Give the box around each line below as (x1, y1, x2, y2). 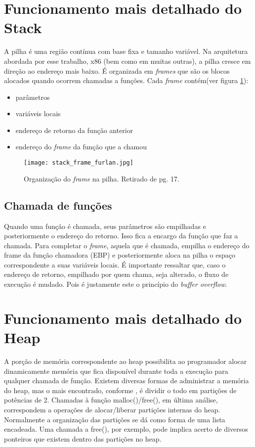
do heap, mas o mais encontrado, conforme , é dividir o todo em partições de (4, 385, 237, 395)
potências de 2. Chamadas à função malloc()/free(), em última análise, (4, 395, 218, 405)
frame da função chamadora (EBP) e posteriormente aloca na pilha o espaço (4, 250, 235, 260)
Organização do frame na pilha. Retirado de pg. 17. (24, 173, 179, 183)
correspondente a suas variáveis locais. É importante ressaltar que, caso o (4, 259, 226, 269)
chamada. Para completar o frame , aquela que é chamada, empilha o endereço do (4, 240, 250, 250)
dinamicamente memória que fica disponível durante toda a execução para (4, 365, 228, 376)
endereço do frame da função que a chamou (15, 141, 147, 152)
